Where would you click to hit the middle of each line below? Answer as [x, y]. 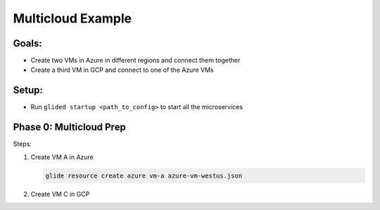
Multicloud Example [72, 18]
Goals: [27, 43]
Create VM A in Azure [62, 157]
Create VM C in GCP [60, 194]
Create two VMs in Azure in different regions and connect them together [135, 61]
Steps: [22, 144]
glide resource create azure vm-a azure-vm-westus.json [144, 175]
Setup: [28, 91]
